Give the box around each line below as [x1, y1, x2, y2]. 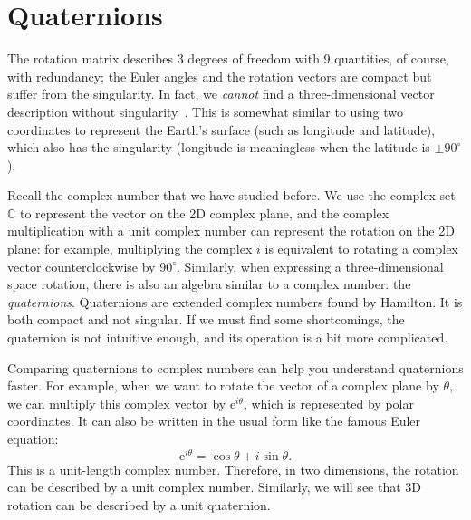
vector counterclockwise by [7, 256, 156, 275]
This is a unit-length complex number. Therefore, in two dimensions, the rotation [7, 459, 459, 478]
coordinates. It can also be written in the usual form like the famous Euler [7, 411, 421, 430]
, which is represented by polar [243, 393, 414, 412]
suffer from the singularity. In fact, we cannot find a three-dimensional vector [7, 84, 435, 103]
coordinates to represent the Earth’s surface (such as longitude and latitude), [7, 120, 436, 139]
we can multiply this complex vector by [7, 393, 226, 412]
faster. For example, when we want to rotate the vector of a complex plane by [7, 376, 439, 395]
